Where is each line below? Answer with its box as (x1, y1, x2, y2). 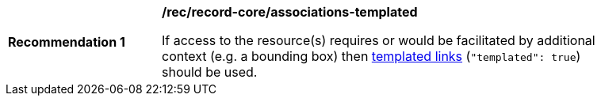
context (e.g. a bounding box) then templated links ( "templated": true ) (162, 48, 581, 64)
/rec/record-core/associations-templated (162, 4, 418, 20)
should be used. (162, 64, 258, 80)
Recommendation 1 (8, 34, 125, 50)
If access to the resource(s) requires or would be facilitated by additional (162, 32, 595, 48)
